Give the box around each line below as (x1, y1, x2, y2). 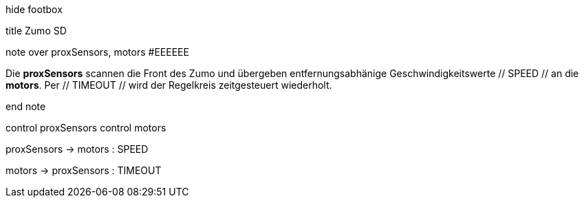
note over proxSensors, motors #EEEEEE (6, 46, 189, 58)
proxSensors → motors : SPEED (6, 143, 149, 155)
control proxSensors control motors (6, 122, 166, 133)
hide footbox (6, 3, 63, 15)
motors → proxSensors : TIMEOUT (6, 164, 162, 176)
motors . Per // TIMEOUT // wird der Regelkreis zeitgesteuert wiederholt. (6, 79, 332, 91)
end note (6, 100, 46, 112)
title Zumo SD (6, 25, 67, 36)
